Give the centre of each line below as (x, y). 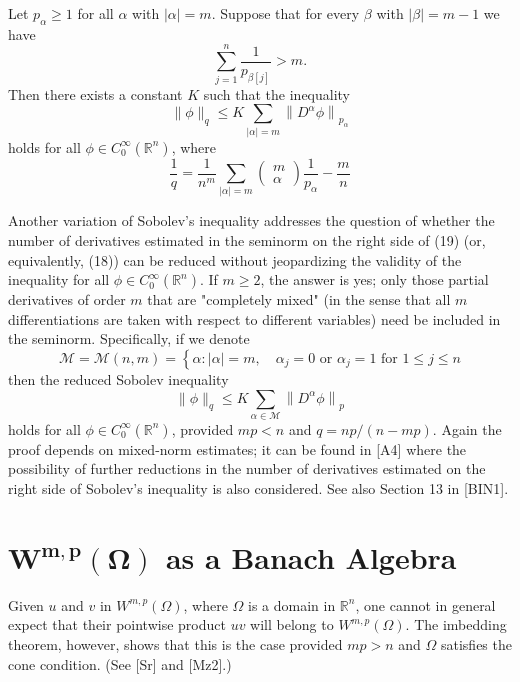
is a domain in (291, 604)
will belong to (292, 624)
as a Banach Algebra (311, 556)
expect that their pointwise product (117, 624)
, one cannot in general (425, 604)
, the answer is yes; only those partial (374, 279)
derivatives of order (67, 299)
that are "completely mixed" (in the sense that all (299, 299)
